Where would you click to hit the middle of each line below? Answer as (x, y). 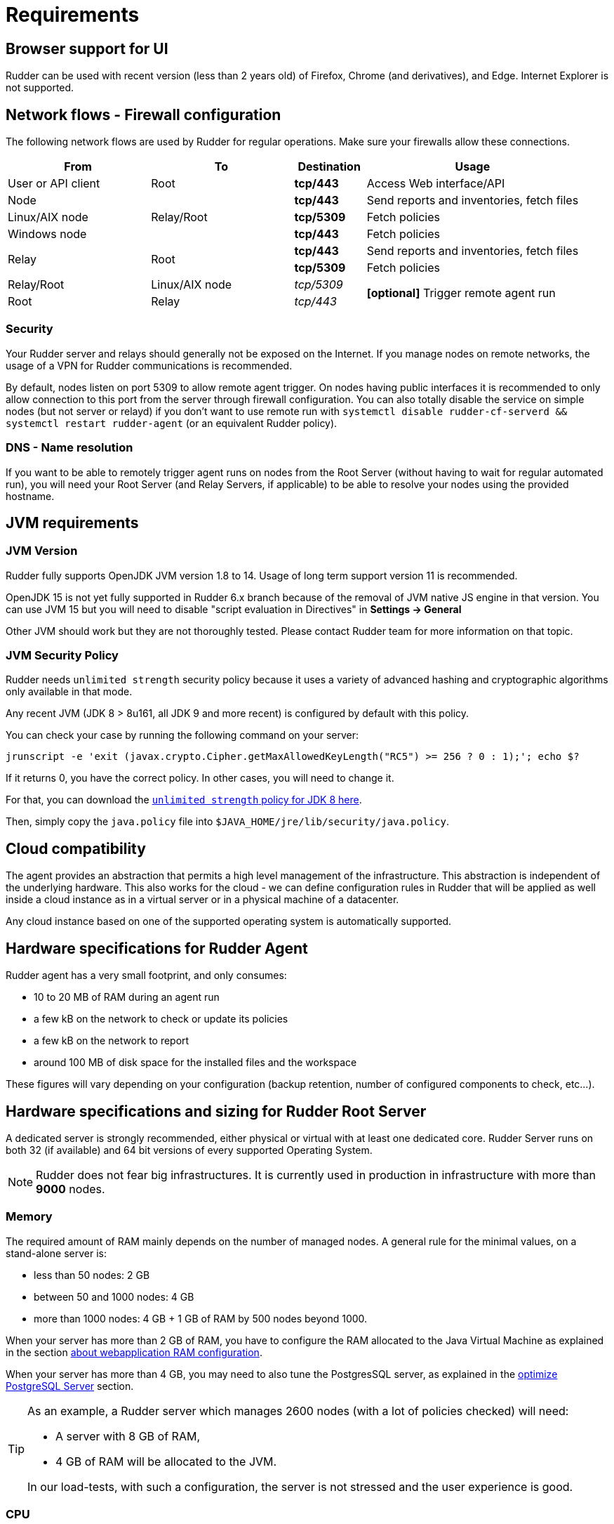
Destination (329, 167)
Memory (29, 1217)
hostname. (30, 496)
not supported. (40, 88)
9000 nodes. (71, 1189)
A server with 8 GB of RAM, (128, 1436)
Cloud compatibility (76, 848)
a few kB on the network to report (112, 1041)
